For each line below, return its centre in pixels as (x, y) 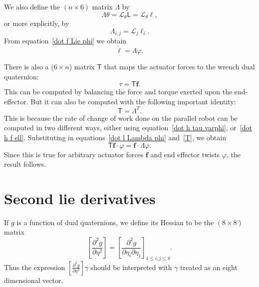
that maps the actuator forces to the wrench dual (179, 66)
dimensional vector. (34, 280)
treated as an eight (209, 267)
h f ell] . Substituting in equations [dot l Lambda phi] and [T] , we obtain (115, 137)
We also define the (32, 6)
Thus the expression (35, 267)
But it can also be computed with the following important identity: (133, 101)
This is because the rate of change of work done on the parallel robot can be (121, 118)
